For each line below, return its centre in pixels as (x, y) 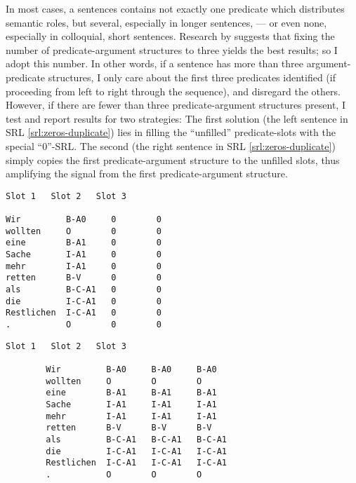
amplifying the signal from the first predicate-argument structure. (147, 174)
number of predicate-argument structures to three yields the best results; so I (172, 49)
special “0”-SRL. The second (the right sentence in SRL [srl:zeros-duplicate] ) (171, 145)
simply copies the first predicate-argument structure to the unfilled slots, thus (173, 159)
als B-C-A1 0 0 (84, 289)
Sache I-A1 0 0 (84, 254)
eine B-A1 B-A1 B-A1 (131, 393)
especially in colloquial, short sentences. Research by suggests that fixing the (170, 36)
